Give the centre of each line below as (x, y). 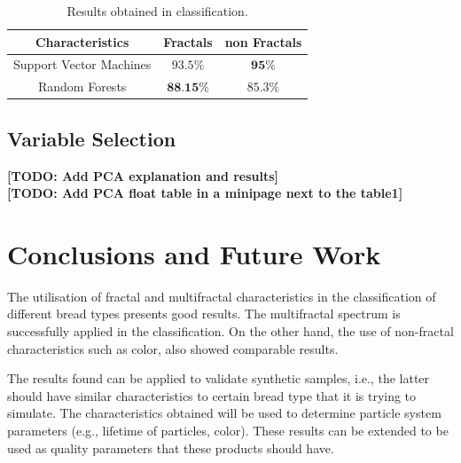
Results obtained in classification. (157, 11)
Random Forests (82, 86)
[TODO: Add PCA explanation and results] (143, 175)
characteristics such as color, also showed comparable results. (173, 348)
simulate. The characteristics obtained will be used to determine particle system (224, 413)
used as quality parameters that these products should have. (171, 447)
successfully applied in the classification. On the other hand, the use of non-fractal (230, 331)
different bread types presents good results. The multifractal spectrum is (204, 314)
